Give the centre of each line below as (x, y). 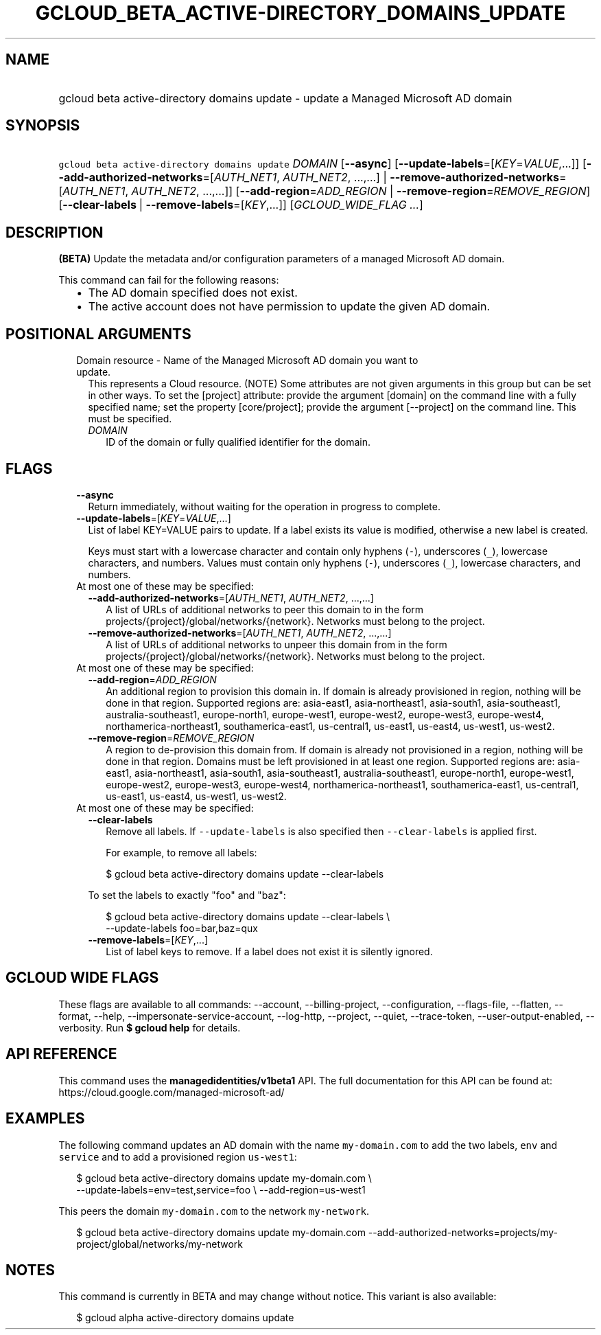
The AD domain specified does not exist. (193, 293)
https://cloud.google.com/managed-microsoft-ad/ (172, 1092)
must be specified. (130, 419)
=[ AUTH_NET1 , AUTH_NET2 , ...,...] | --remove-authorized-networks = (385, 178)
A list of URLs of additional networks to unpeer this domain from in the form (276, 644)
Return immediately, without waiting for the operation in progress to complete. (264, 506)
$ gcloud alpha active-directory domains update (185, 1318)
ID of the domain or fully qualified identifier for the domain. (238, 442)
